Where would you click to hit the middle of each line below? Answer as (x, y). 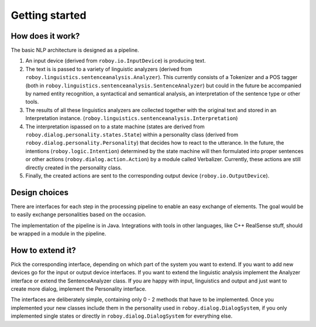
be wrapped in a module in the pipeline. (59, 234)
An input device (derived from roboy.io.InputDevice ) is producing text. (116, 61)
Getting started (49, 15)
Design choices (40, 193)
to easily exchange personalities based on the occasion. (78, 214)
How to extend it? (43, 250)
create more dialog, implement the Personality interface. (79, 289)
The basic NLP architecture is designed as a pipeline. (75, 50)
